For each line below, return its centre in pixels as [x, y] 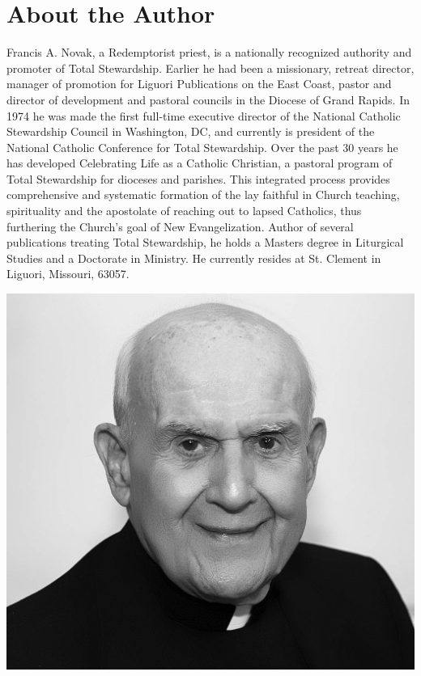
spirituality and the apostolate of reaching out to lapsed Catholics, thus [184, 211]
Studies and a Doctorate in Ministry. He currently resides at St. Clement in [194, 258]
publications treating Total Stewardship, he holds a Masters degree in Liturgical [205, 242]
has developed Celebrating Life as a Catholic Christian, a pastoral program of [200, 163]
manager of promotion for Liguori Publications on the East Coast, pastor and [199, 84]
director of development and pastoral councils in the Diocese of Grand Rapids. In [208, 99]
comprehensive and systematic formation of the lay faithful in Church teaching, [203, 194]
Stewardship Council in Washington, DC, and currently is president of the [191, 131]
